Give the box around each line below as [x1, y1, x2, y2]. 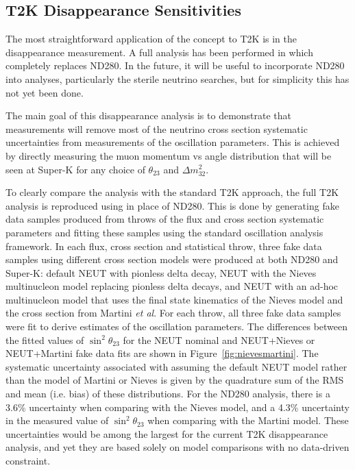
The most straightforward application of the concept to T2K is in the [5, 32, 297, 46]
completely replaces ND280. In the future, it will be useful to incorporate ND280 [5, 58, 345, 73]
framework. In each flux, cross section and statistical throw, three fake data [5, 238, 322, 253]
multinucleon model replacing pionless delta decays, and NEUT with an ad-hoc [5, 279, 339, 293]
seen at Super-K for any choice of [5, 162, 145, 176]
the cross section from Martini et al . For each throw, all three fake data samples [5, 306, 341, 320]
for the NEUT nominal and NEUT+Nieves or [123, 332, 315, 347]
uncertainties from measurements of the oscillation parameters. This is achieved [5, 135, 340, 149]
